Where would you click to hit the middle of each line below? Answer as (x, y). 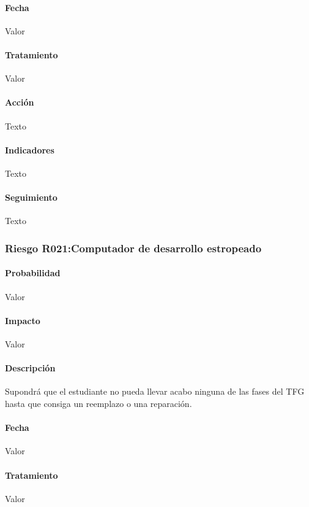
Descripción (30, 368)
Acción (20, 102)
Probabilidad (33, 273)
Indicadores (30, 149)
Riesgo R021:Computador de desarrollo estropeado (133, 248)
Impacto (23, 320)
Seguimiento (31, 197)
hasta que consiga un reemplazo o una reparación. (99, 403)
